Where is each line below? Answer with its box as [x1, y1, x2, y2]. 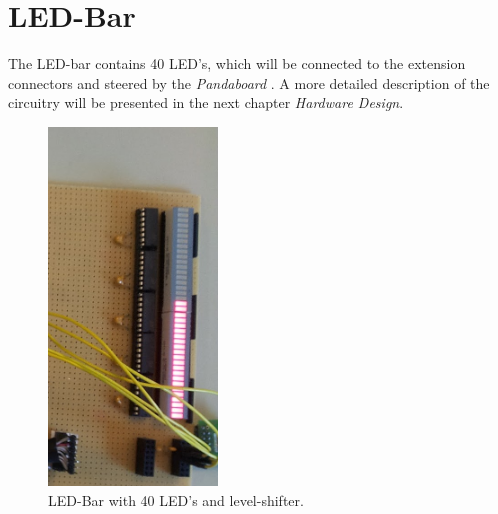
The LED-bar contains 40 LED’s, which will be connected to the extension [8, 53, 466, 74]
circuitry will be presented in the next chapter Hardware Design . [8, 92, 404, 113]
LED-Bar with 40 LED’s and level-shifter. [48, 489, 304, 510]
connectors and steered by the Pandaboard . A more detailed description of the [8, 72, 490, 93]
